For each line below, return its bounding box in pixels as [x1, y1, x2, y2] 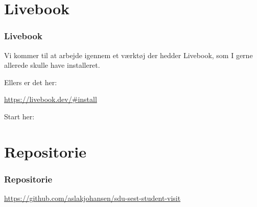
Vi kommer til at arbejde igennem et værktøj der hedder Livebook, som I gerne [4, 49, 253, 60]
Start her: [4, 111, 35, 121]
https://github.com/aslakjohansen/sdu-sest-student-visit [4, 193, 181, 203]
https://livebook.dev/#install [4, 94, 97, 105]
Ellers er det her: [4, 76, 57, 87]
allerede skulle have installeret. [4, 60, 100, 70]
